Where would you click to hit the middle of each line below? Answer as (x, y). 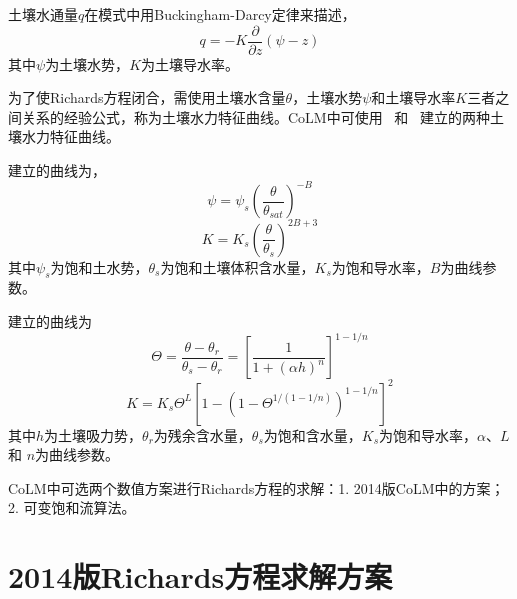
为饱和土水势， (99, 266)
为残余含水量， (202, 434)
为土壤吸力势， (93, 434)
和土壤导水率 (413, 97)
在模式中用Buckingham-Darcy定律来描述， (220, 14)
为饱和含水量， (312, 434)
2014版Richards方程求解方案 (200, 576)
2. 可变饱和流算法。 (72, 507)
